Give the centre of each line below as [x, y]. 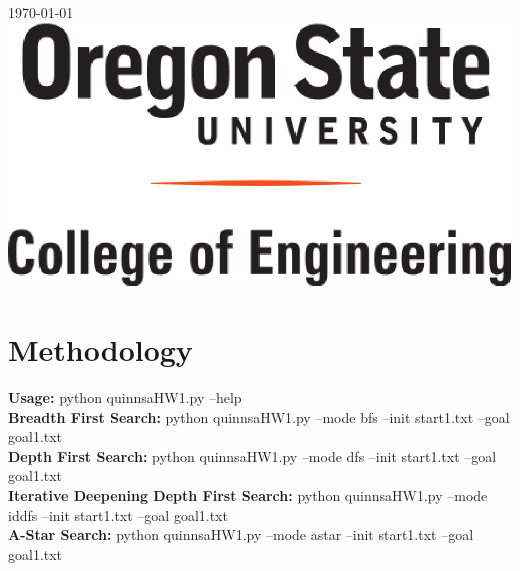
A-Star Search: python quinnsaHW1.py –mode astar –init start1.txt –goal [241, 534]
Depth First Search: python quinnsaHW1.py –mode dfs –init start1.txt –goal [252, 455]
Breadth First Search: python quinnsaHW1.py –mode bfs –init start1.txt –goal [259, 416]
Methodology [100, 349]
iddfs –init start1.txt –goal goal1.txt [118, 514]
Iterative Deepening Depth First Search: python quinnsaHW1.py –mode [248, 495]
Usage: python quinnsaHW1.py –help [125, 397]
